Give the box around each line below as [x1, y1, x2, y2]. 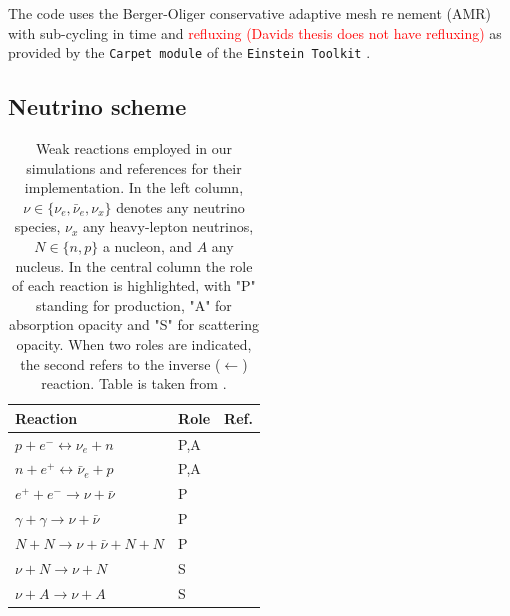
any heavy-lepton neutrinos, [83, 216, 254, 237]
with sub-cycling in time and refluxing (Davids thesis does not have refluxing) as [8, 22, 502, 43]
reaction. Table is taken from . [41, 373, 227, 394]
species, [14, 216, 61, 237]
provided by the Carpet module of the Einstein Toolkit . [8, 42, 371, 63]
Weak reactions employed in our [35, 138, 233, 159]
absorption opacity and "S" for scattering [8, 314, 259, 335]
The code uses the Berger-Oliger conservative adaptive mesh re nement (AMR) [8, 3, 492, 23]
